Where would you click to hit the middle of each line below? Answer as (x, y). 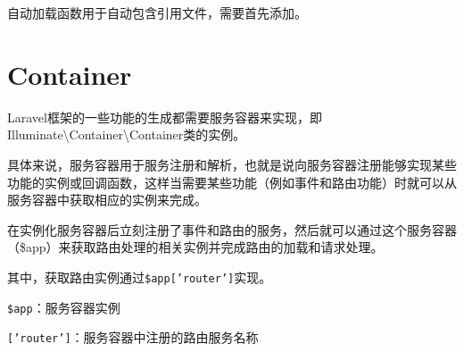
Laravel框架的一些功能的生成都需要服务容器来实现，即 (165, 117)
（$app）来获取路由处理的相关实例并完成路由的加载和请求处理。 (195, 247)
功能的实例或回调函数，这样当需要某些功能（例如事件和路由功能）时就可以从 (232, 182)
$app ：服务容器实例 (64, 307)
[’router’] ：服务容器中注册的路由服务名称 (133, 337)
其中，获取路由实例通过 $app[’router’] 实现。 (140, 277)
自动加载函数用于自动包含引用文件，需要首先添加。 (157, 13)
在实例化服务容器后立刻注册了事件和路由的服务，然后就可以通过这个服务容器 (232, 229)
